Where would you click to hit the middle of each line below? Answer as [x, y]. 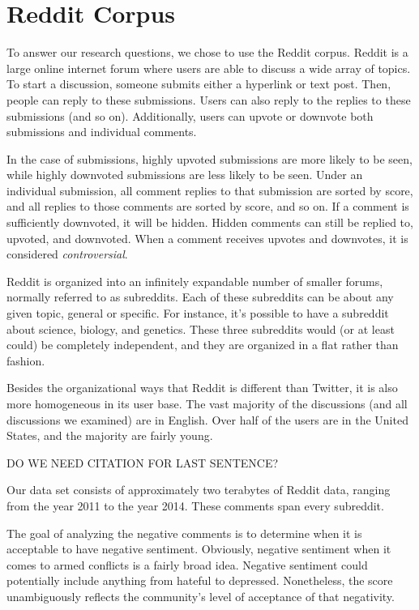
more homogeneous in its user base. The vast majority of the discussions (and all [207, 403]
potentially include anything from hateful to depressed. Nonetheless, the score [200, 580]
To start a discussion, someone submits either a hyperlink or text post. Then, [199, 84]
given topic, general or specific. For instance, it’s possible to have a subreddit [198, 313]
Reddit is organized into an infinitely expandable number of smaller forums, [195, 281]
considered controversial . [67, 254]
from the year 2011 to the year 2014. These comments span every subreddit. [195, 505]
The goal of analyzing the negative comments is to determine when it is [184, 533]
